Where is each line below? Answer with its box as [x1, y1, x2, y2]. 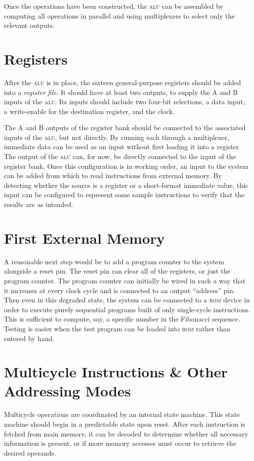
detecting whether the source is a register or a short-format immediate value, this [4, 180, 248, 190]
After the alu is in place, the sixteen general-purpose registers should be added [4, 77, 241, 87]
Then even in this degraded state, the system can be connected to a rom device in [4, 295, 250, 305]
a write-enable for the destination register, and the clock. [4, 106, 175, 116]
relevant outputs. [4, 20, 55, 30]
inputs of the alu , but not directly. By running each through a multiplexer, [4, 132, 230, 142]
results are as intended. [4, 199, 73, 209]
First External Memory [4, 228, 165, 248]
